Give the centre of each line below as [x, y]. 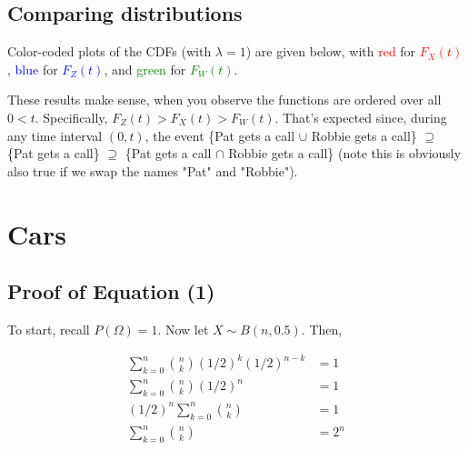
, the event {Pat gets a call [220, 135]
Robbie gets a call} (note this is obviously [345, 153]
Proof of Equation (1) [111, 291]
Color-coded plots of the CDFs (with [110, 51]
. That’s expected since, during [361, 117]
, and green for [145, 69]
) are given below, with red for [331, 51]
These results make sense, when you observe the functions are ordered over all [224, 100]
